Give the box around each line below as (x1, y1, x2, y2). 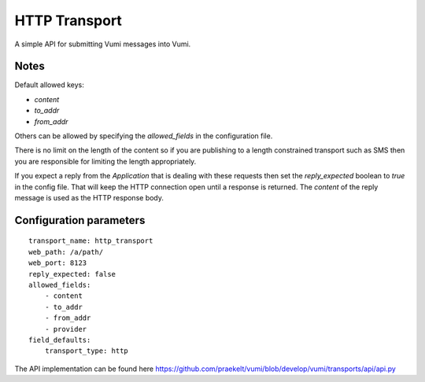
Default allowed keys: (14, 80, 84, 90)
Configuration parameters (14, 213, 146, 227)
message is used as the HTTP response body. (14, 193, 164, 202)
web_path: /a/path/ (28, 248, 104, 256)
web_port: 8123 (28, 259, 87, 267)
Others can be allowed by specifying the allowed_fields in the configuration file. (14, 131, 273, 141)
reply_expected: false (28, 270, 116, 278)
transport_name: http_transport (28, 237, 153, 245)
